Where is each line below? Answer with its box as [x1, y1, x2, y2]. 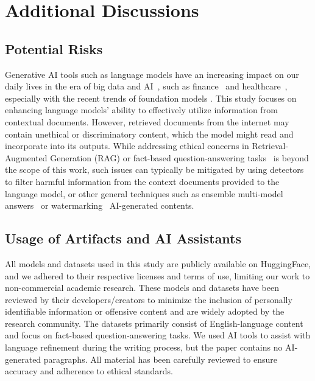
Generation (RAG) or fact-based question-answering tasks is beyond [50, 151, 309, 164]
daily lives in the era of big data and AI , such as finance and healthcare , [5, 80, 288, 93]
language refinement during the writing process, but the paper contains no [5, 341, 283, 354]
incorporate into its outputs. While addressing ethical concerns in [5, 139, 249, 152]
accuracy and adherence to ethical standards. [5, 365, 173, 377]
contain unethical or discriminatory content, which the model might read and [5, 127, 294, 140]
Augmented [5, 151, 48, 164]
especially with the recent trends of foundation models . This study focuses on [5, 91, 297, 104]
